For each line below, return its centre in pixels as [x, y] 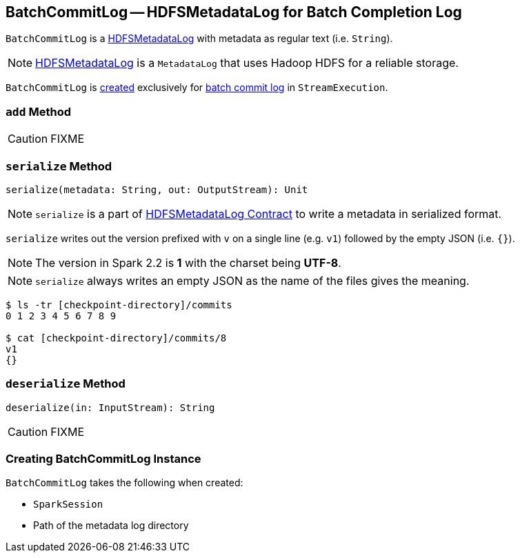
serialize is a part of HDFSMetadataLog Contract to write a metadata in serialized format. [269, 213]
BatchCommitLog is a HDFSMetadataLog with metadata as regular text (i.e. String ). [199, 39]
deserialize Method [66, 384]
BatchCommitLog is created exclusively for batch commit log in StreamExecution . [197, 88]
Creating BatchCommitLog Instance [103, 459]
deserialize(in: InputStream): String [110, 407]
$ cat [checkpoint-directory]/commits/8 [116, 338]
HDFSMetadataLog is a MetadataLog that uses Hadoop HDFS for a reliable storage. [247, 63]
